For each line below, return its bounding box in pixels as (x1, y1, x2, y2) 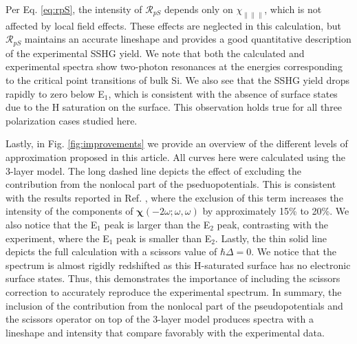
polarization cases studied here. (6, 113, 138, 127)
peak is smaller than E (116, 230, 212, 245)
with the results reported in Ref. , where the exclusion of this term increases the (6, 190, 343, 204)
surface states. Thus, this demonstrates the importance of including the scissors (6, 271, 340, 286)
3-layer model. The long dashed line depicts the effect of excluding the (6, 163, 301, 178)
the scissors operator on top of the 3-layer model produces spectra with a (6, 312, 314, 326)
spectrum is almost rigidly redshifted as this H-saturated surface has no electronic (6, 257, 351, 272)
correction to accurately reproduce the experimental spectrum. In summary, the (6, 284, 342, 299)
